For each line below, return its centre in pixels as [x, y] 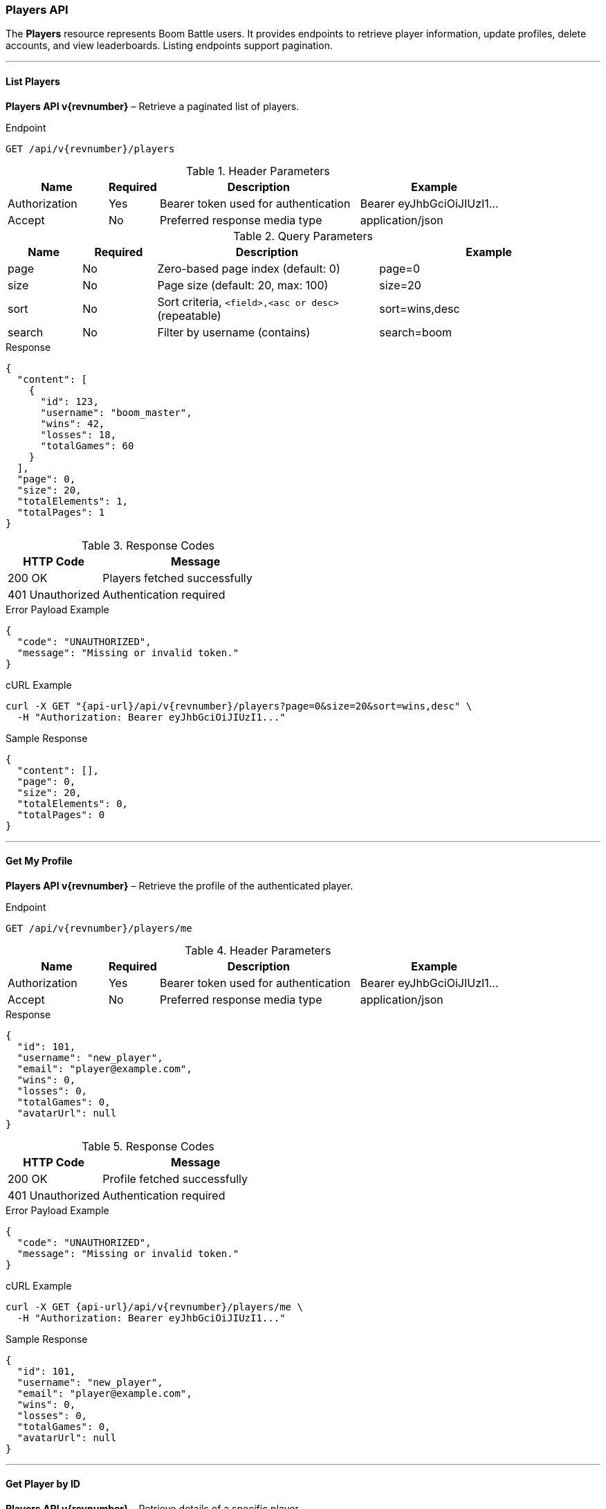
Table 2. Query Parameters [303, 236]
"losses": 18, [79, 434]
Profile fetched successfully [175, 1178]
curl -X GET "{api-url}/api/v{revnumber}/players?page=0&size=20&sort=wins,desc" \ [239, 706]
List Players [33, 81]
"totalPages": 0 [61, 814]
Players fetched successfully [177, 578]
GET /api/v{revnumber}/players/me [99, 928]
